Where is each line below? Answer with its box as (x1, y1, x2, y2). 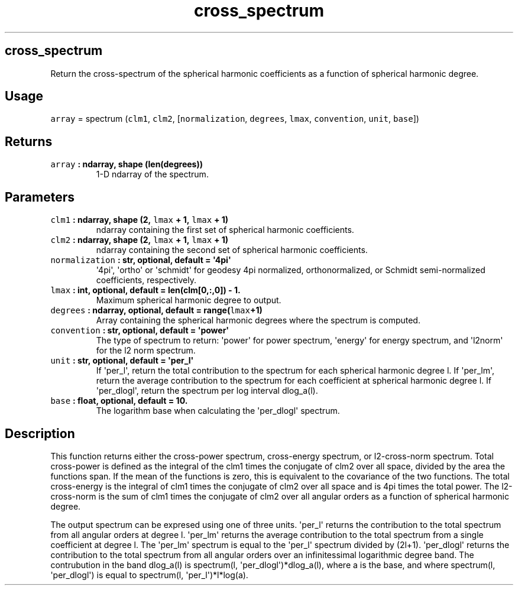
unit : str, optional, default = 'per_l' (50, 355, 194, 366)
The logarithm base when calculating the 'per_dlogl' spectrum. (96, 406, 340, 416)
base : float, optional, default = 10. (50, 396, 188, 406)
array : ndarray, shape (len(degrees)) (50, 159, 203, 170)
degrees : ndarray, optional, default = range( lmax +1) (50, 305, 263, 316)
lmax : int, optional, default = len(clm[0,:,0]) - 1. (50, 285, 241, 296)
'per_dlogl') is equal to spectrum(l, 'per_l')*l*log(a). (50, 569, 248, 580)
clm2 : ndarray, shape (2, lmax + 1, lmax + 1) (50, 235, 229, 245)
